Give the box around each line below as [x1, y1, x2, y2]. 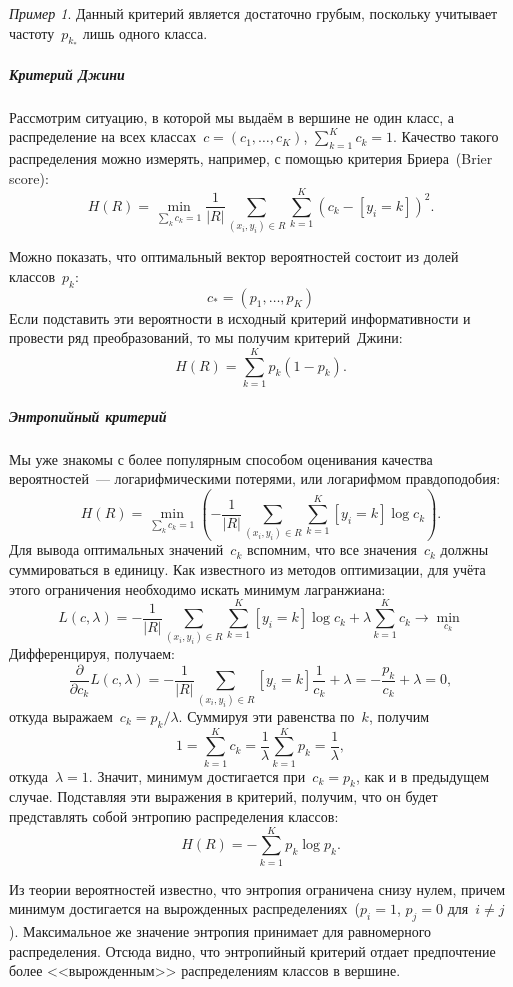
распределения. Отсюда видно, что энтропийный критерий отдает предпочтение [9, 940, 496, 961]
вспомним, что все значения [246, 539, 417, 560]
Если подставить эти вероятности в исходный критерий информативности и [9, 307, 471, 328]
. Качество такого [393, 126, 499, 147]
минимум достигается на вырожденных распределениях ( [9, 898, 361, 919]
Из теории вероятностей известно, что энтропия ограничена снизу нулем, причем [9, 878, 506, 899]
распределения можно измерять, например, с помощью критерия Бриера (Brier [9, 147, 493, 168]
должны [440, 539, 489, 560]
